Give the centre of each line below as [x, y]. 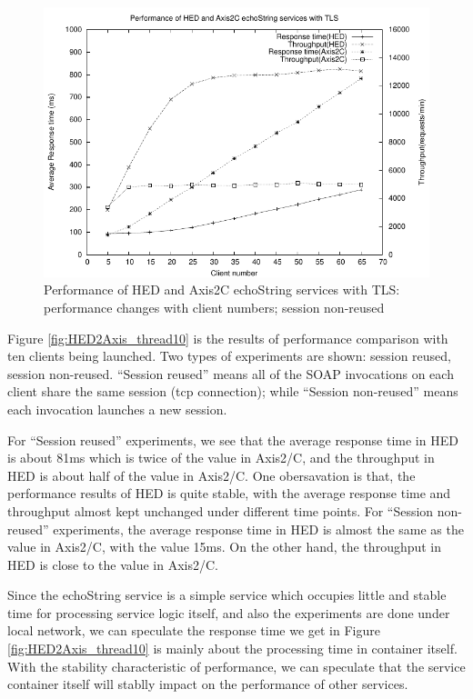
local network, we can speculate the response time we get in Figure [194, 630]
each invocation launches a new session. [117, 409]
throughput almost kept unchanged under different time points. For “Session [221, 510]
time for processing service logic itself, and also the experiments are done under [229, 612]
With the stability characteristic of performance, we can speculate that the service [236, 666]
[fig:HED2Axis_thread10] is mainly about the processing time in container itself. [232, 649]
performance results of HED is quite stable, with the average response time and [229, 493]
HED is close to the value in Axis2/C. [113, 564]
